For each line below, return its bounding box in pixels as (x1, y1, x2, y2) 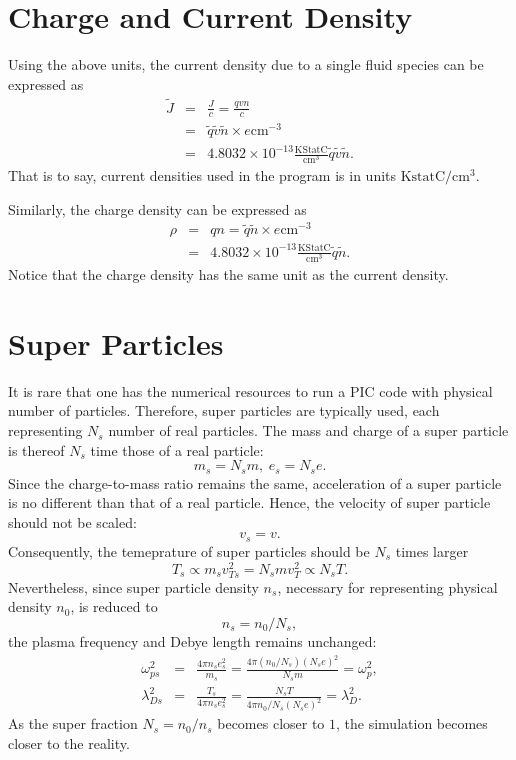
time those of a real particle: (90, 439, 264, 460)
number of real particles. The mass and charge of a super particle (108, 420, 509, 441)
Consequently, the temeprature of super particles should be (8, 540, 370, 561)
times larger (395, 540, 469, 561)
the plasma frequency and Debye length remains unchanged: (8, 630, 377, 651)
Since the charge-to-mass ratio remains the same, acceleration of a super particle (8, 472, 502, 493)
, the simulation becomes (336, 713, 488, 734)
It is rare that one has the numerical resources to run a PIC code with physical (8, 380, 493, 401)
